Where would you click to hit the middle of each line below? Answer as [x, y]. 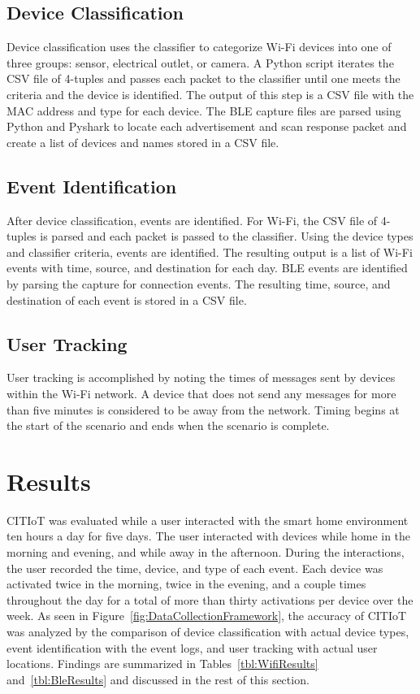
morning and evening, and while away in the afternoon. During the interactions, [206, 552]
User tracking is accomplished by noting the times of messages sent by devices [201, 377]
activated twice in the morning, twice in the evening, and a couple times [186, 584]
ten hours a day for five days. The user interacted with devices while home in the [209, 536]
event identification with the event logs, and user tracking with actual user [192, 647]
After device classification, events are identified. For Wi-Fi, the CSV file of [192, 220]
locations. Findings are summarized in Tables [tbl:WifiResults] [162, 664]
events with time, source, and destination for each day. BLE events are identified [207, 268]
